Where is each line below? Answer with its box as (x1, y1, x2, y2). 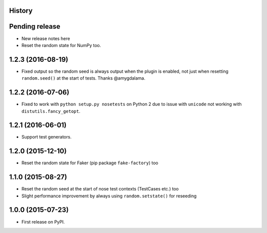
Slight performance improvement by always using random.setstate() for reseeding (21, 193, 197, 199)
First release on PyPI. (21, 219, 65, 225)
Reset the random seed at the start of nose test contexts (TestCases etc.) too (21, 186, 179, 192)
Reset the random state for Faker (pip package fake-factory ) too (21, 160, 158, 166)
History (9, 6, 33, 15)
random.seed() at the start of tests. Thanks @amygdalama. (21, 75, 145, 81)
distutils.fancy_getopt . (21, 108, 81, 114)
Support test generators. (21, 134, 72, 140)
